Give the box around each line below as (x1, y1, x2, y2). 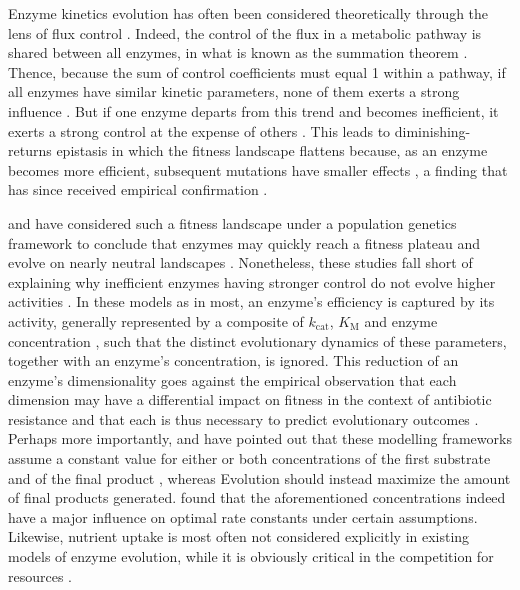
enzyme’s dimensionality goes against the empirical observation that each (8, 369, 457, 390)
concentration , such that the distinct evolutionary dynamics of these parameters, (8, 330, 507, 351)
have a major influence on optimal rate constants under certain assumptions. (8, 506, 478, 527)
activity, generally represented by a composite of (8, 310, 304, 331)
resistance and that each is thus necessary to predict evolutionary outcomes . (8, 408, 479, 429)
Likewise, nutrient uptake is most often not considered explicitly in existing (8, 526, 470, 547)
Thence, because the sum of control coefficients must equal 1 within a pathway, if (8, 61, 506, 82)
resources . (8, 565, 73, 586)
